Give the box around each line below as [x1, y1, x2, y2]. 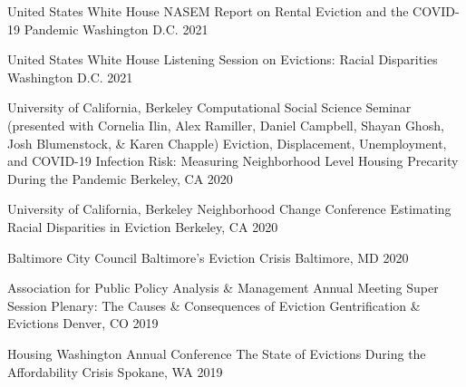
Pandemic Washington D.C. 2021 [24, 19, 209, 38]
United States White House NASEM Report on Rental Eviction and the [7, 2, 409, 20]
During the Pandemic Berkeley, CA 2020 [7, 169, 233, 188]
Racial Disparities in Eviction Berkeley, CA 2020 [7, 217, 278, 236]
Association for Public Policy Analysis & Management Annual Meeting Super [7, 278, 439, 297]
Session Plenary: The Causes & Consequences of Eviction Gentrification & [7, 295, 421, 314]
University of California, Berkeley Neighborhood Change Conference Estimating [7, 199, 451, 218]
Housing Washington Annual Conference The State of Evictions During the [7, 343, 426, 363]
